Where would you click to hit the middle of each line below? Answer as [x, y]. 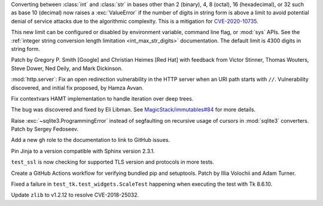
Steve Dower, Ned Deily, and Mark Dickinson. [67, 68]
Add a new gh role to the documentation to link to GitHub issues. [91, 140]
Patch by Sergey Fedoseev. [45, 129]
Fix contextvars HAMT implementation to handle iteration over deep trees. [102, 98]
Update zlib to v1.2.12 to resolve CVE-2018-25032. [75, 195]
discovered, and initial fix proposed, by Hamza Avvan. [77, 87]
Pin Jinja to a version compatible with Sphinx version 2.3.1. [83, 151]
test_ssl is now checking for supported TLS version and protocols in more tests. [113, 162]
